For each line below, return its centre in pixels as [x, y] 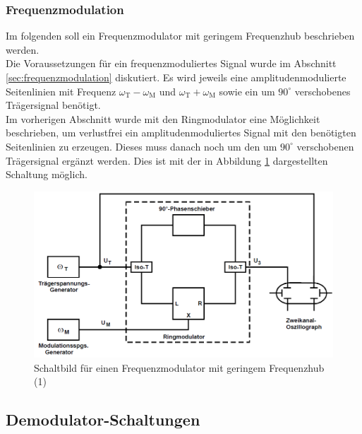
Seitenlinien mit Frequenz [61, 91]
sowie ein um [247, 91]
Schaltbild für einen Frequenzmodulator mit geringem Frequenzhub [179, 367]
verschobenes [322, 91]
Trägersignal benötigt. [53, 105]
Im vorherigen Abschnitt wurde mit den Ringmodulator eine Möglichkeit [163, 118]
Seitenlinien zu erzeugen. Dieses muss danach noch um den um [141, 146]
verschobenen [325, 146]
